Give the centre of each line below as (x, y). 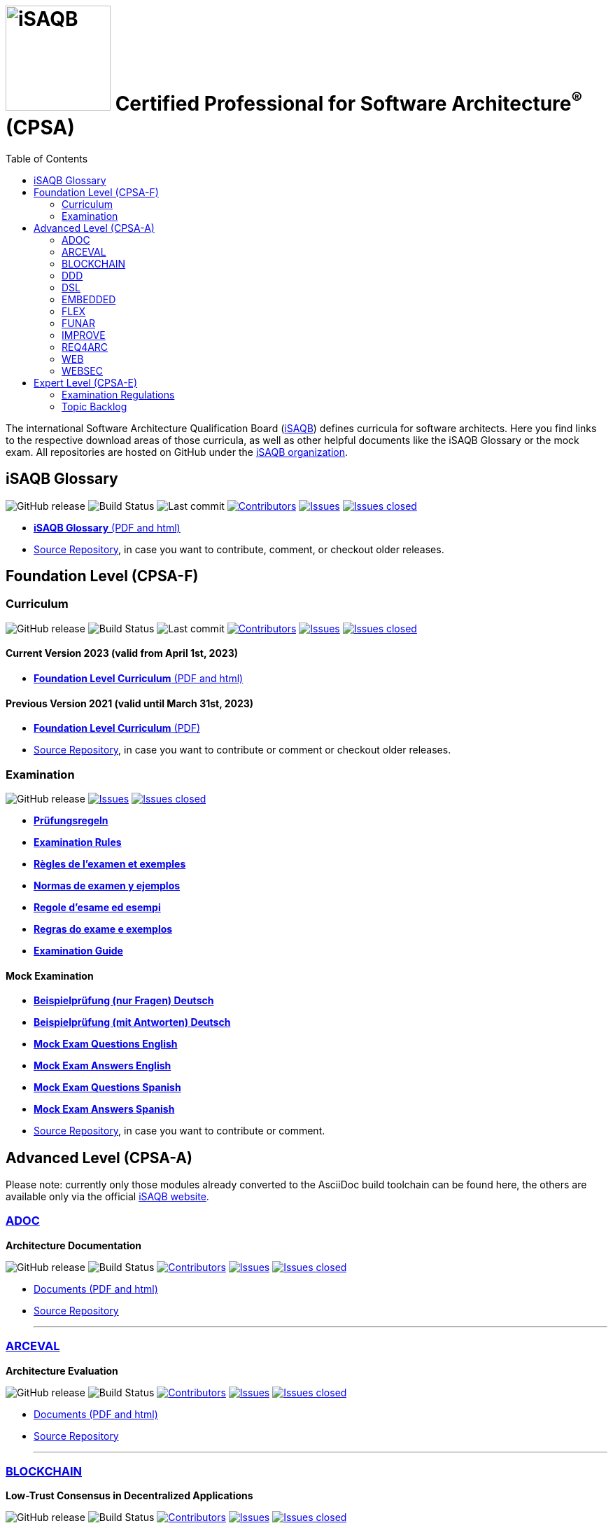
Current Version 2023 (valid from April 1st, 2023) (122, 653)
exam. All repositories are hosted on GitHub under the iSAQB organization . (177, 452)
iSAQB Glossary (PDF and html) (107, 527)
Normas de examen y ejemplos (107, 885)
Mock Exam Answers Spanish (104, 1109)
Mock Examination (50, 975)
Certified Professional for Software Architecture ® (348, 101)
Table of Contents (47, 158)
